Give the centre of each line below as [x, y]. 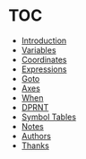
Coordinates [44, 59]
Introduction [44, 40]
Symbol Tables [49, 117]
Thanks [35, 146]
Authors [36, 136]
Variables [39, 49]
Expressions [44, 69]
